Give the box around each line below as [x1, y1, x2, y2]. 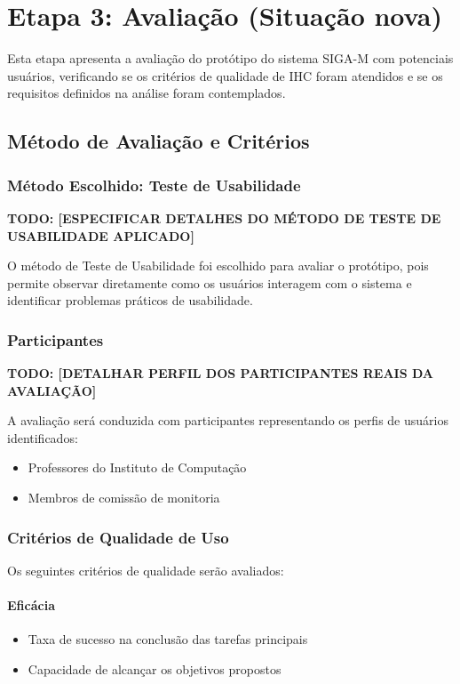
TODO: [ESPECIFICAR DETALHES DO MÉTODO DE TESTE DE [7, 208, 441, 227]
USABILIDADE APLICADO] [7, 226, 194, 245]
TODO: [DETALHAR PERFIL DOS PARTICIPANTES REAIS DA [7, 364, 434, 382]
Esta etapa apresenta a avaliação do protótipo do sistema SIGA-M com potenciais [7, 49, 454, 68]
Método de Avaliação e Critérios [7, 127, 310, 155]
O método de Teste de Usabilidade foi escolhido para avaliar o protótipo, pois [7, 256, 429, 275]
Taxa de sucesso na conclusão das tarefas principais [28, 630, 308, 648]
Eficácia [7, 596, 55, 615]
